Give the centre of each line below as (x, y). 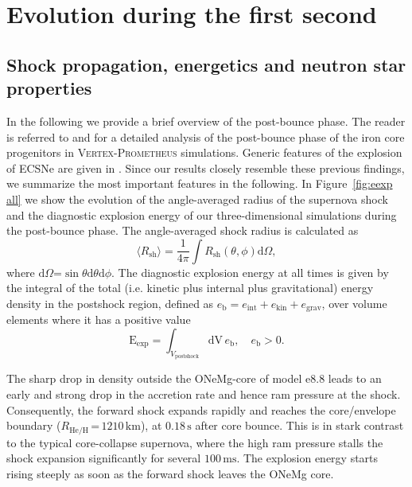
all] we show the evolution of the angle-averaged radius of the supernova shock (197, 199)
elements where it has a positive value (99, 319)
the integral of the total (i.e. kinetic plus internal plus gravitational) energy (190, 288)
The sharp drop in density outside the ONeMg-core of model (154, 378)
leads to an (355, 378)
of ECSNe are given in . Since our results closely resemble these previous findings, (206, 168)
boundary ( (34, 425)
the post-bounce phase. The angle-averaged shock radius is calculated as (183, 230)
